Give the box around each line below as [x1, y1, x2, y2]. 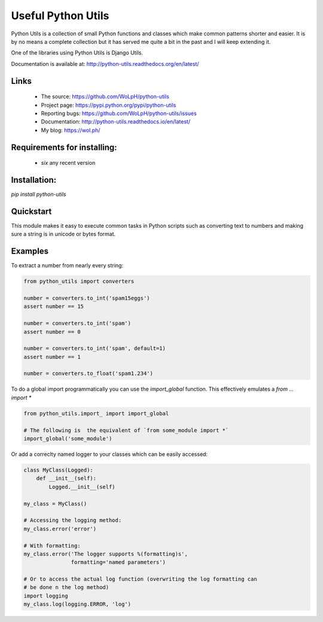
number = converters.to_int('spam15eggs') [23, 294, 150, 301]
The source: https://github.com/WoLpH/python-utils [41, 93, 170, 100]
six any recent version [41, 159, 96, 167]
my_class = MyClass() [23, 500, 87, 507]
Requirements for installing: [11, 142, 117, 152]
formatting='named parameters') [71, 559, 166, 566]
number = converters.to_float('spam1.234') [23, 370, 154, 377]
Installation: [11, 174, 57, 185]
